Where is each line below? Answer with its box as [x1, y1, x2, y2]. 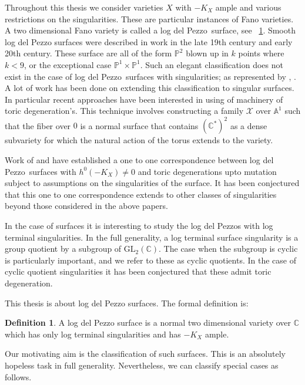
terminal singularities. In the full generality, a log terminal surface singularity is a [5, 231, 299, 243]
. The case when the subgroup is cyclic [159, 242, 298, 255]
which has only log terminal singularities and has [5, 327, 181, 340]
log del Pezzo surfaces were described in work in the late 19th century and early [5, 35, 293, 48]
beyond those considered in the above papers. [5, 200, 168, 212]
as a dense [230, 119, 267, 131]
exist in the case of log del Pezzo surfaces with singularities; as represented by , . [5, 70, 296, 82]
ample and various [215, 1, 281, 13]
